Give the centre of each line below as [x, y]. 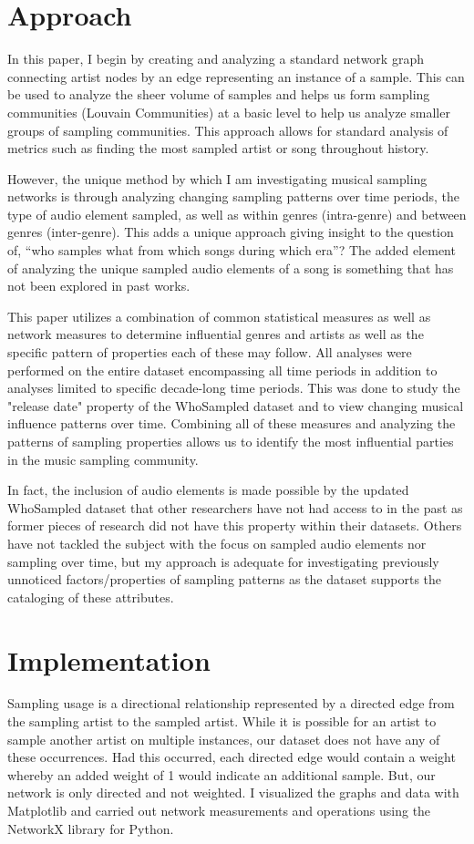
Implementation [109, 659]
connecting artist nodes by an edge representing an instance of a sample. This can [236, 76]
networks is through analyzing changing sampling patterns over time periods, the [234, 196]
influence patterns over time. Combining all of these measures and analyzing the [232, 423]
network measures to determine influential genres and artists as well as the [216, 334]
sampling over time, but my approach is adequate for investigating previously [223, 561]
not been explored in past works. [99, 286]
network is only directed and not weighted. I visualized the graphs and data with [233, 793]
